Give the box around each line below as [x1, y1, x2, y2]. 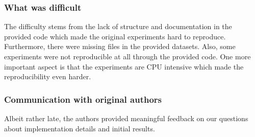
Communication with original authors [4, 93, 162, 105]
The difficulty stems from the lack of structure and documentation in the [4, 21, 232, 32]
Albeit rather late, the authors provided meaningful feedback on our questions [4, 113, 248, 123]
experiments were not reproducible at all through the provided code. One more [4, 51, 251, 61]
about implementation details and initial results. [4, 123, 155, 133]
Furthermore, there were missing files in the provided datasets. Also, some [4, 41, 236, 52]
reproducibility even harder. [4, 71, 91, 82]
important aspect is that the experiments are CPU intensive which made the [4, 61, 244, 72]
